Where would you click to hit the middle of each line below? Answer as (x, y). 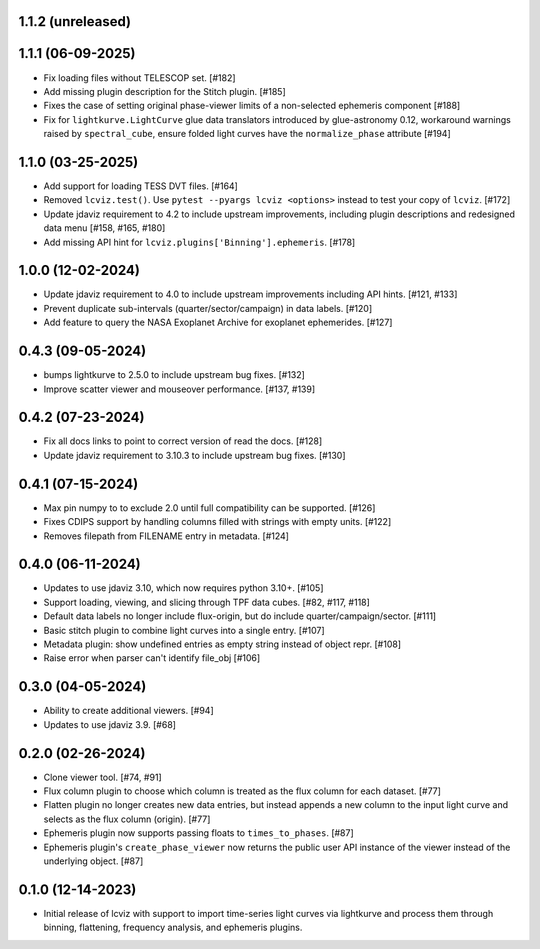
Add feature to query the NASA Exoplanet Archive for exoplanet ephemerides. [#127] (218, 322)
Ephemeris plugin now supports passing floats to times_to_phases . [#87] (198, 833)
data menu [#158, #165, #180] (104, 228)
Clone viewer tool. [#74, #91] (102, 777)
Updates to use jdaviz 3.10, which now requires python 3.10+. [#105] (183, 588)
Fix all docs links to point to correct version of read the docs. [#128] (183, 441)
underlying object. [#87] (93, 861)
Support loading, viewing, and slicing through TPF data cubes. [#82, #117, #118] (206, 602)
